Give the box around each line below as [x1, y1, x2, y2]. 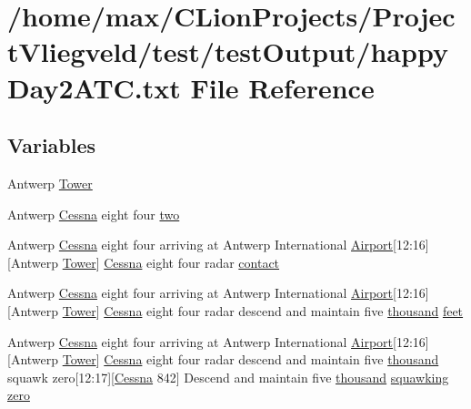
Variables [7, 131, 96, 159]
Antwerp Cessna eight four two [7, 204, 180, 223]
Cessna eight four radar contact [104, 252, 280, 271]
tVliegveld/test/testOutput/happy [7, 33, 448, 70]
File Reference [190, 68, 375, 106]
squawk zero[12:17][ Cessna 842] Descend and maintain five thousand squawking [7, 367, 449, 386]
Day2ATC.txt [7, 68, 181, 106]
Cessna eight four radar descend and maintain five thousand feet [104, 301, 464, 320]
